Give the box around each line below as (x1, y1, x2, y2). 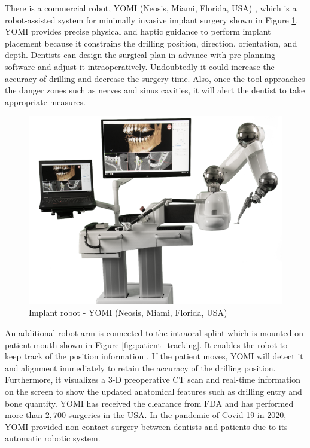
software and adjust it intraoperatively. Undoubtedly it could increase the (5, 60, 275, 72)
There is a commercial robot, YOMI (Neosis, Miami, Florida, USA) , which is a (5, 2, 297, 14)
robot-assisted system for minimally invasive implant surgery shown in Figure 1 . (5, 13, 299, 26)
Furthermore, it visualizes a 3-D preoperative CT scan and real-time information (5, 373, 301, 386)
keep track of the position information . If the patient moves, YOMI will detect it (5, 350, 303, 362)
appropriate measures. (5, 95, 86, 108)
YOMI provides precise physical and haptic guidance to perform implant (5, 25, 271, 38)
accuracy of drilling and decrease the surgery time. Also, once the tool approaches (5, 72, 305, 84)
